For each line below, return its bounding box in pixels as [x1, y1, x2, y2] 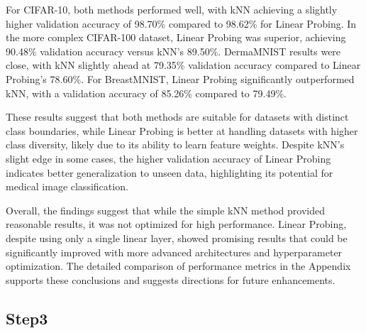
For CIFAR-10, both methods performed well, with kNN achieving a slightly [6, 2, 338, 16]
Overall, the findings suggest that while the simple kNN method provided [6, 202, 325, 217]
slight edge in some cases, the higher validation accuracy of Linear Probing [6, 151, 331, 165]
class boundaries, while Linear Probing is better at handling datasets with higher [6, 123, 358, 138]
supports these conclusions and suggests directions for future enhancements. [6, 272, 335, 287]
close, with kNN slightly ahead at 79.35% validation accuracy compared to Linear [6, 58, 361, 72]
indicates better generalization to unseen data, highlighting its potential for [6, 165, 333, 180]
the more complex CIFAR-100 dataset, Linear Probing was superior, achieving [6, 30, 346, 45]
